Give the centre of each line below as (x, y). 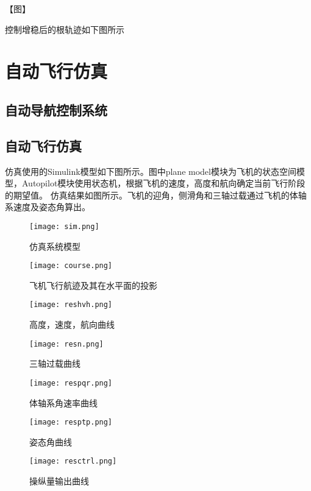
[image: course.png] (71, 266)
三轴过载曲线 (55, 363)
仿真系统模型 (55, 246)
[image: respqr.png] (71, 383)
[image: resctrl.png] (73, 461)
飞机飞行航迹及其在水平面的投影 (93, 285)
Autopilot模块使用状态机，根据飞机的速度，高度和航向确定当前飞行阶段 (163, 183)
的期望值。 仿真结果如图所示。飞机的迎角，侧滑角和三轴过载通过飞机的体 (152, 195)
